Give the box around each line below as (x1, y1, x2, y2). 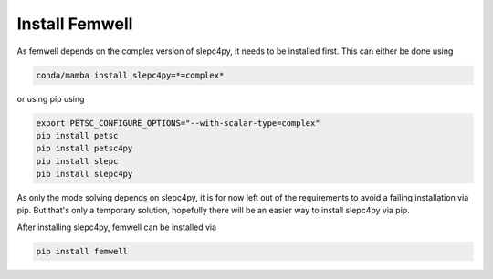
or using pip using (16, 93, 85, 104)
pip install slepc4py (36, 169, 133, 180)
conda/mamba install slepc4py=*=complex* (36, 69, 225, 80)
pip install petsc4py (36, 143, 133, 154)
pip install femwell (36, 246, 128, 256)
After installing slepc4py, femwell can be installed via (16, 222, 217, 232)
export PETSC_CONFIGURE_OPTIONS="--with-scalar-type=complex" (36, 118, 320, 128)
